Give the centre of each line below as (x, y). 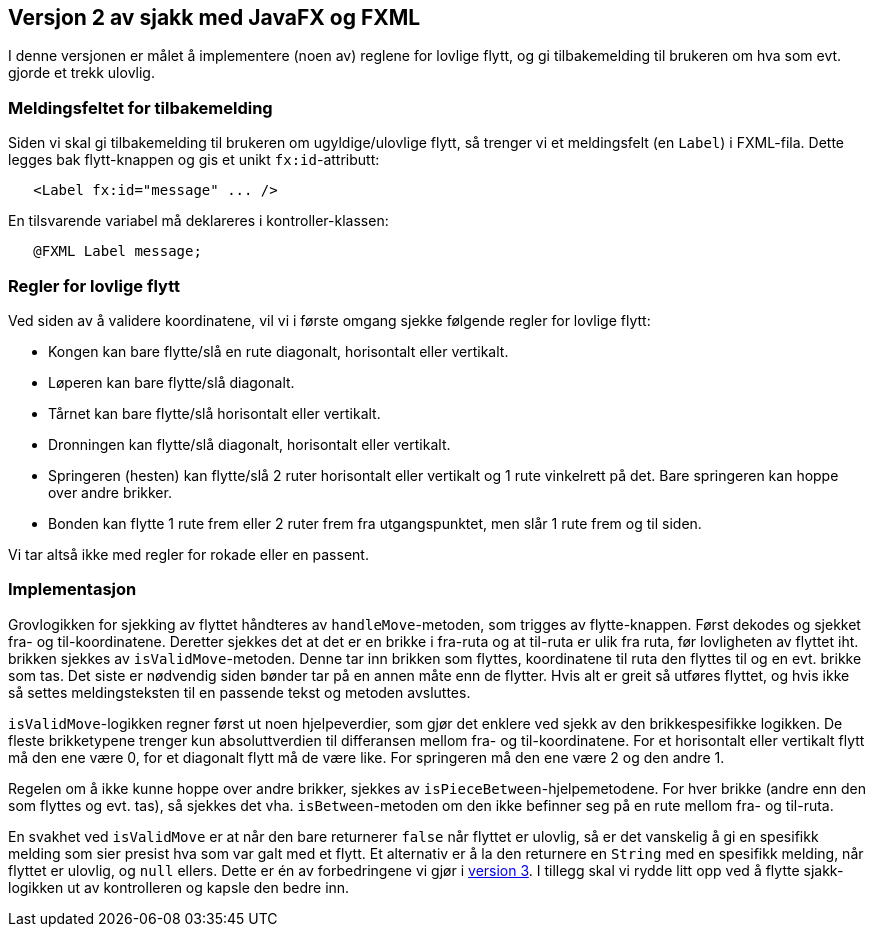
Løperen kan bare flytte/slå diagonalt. (171, 382)
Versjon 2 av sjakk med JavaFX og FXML (214, 17)
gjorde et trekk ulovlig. (81, 73)
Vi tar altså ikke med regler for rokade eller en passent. (188, 554)
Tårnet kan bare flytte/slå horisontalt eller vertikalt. (214, 413)
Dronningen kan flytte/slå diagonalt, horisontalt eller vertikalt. (249, 444)
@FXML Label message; (117, 251)
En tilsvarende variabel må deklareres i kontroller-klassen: (198, 221)
